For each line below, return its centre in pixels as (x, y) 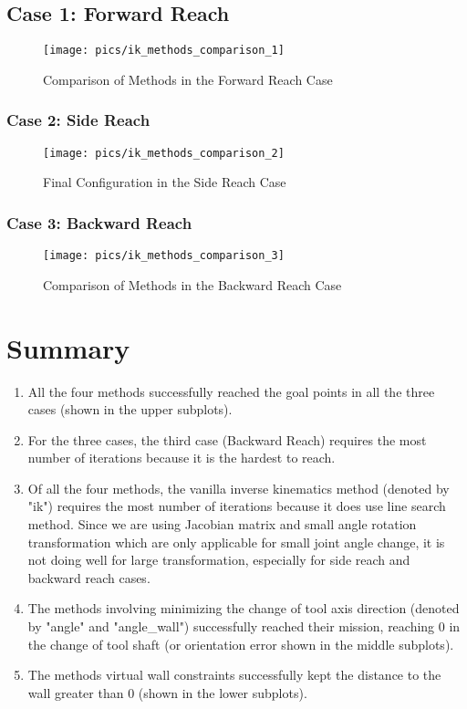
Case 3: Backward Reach (99, 222)
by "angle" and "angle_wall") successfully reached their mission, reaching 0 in (244, 626)
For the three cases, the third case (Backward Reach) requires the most (227, 439)
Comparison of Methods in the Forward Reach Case (188, 79)
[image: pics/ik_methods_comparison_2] (164, 153)
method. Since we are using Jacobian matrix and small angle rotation (222, 524)
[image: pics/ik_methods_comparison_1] (164, 51)
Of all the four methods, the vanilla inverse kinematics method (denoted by (239, 488)
